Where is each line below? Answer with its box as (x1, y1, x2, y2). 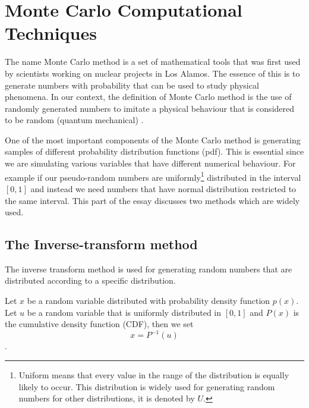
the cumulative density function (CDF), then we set (5, 318, 194, 330)
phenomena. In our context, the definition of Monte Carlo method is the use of (5, 90, 292, 103)
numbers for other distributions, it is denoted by (18, 392, 195, 404)
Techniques (5, 21, 97, 45)
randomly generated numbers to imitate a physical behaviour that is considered (5, 102, 295, 114)
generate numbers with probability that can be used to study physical (5, 79, 259, 91)
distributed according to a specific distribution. (5, 274, 176, 287)
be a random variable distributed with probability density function (27, 294, 270, 307)
